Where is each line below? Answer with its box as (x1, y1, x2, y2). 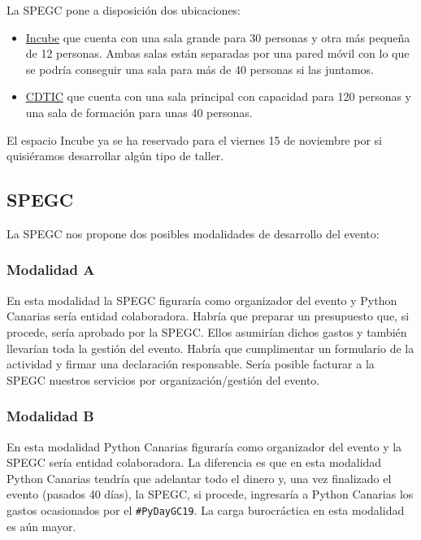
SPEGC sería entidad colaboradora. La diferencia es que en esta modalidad (7, 454, 382, 471)
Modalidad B (7, 406, 94, 426)
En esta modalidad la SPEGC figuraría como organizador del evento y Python (7, 291, 397, 308)
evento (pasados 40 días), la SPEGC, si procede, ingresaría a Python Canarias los (7, 486, 414, 503)
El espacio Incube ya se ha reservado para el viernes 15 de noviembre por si (7, 131, 382, 148)
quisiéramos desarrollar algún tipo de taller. (7, 147, 224, 164)
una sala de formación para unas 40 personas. (25, 103, 253, 120)
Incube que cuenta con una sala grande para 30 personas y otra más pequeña (25, 28, 410, 46)
